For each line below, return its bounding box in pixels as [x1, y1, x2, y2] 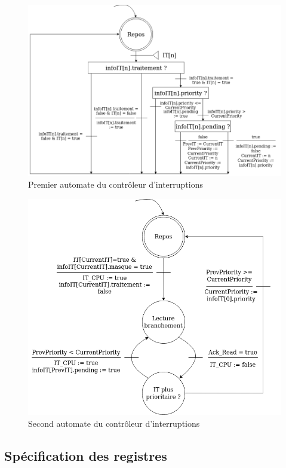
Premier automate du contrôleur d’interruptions [28, 178, 203, 191]
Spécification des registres [4, 446, 167, 464]
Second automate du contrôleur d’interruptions [28, 417, 200, 429]
